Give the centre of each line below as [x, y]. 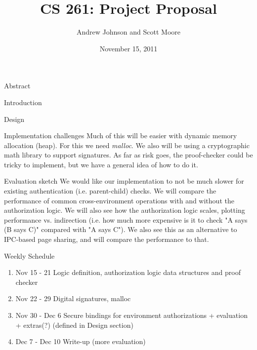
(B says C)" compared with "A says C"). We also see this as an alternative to [121, 229]
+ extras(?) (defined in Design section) [74, 325]
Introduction [23, 102]
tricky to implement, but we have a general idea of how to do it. [101, 164]
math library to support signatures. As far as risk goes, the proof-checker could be [128, 155]
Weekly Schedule [29, 255]
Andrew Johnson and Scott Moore [128, 32]
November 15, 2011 [128, 48]
